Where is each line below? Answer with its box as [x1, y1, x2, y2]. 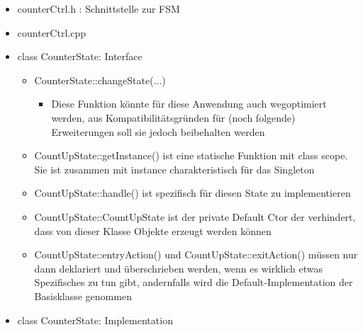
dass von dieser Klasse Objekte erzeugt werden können [34, 223, 272, 238]
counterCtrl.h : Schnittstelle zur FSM [17, 1, 180, 16]
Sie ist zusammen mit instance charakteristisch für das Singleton [34, 161, 315, 176]
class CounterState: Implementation [17, 312, 173, 327]
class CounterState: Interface [17, 49, 143, 64]
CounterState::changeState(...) [34, 72, 166, 87]
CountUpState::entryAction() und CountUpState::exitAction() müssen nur [34, 247, 358, 262]
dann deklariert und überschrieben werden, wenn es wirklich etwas [34, 261, 323, 275]
